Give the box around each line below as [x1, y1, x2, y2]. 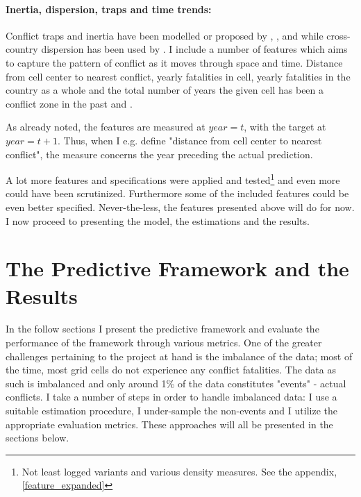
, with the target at [244, 119, 326, 134]
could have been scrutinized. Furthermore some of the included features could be [6, 186, 349, 201]
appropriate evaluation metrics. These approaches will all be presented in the [6, 416, 333, 431]
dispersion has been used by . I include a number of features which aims [41, 42, 348, 56]
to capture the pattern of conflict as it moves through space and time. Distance [6, 55, 343, 69]
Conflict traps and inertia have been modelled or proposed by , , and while [6, 28, 324, 42]
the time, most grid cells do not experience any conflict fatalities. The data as [6, 362, 336, 377]
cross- [326, 28, 351, 42]
